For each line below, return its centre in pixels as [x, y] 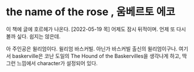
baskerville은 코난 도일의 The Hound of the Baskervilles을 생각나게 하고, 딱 [99, 56]
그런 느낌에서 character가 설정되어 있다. [52, 63]
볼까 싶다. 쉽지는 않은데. [33, 36]
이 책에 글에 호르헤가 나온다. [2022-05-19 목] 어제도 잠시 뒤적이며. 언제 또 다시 [96, 29]
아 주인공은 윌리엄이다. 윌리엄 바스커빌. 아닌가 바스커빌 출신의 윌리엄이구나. [92, 48]
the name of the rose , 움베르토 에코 [91, 12]
